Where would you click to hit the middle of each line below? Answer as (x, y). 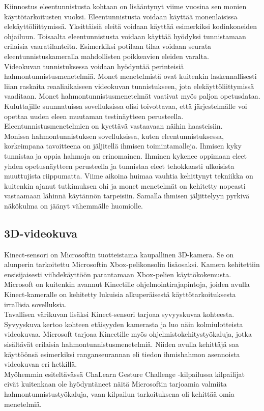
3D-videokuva (41, 233)
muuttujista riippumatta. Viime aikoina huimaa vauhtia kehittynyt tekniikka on (129, 176)
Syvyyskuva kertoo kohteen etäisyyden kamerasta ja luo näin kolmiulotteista (124, 324)
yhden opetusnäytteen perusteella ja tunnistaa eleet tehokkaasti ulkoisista (119, 166)
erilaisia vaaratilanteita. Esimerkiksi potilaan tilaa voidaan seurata (108, 46)
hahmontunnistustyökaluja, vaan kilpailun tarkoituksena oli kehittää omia (119, 393)
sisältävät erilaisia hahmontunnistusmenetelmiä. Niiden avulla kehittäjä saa (122, 344)
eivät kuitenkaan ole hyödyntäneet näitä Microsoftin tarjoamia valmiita (115, 384)
